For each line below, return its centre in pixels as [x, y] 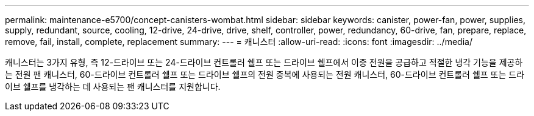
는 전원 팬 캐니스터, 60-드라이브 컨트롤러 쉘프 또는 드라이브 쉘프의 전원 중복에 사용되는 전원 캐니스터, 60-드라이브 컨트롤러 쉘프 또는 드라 [265, 74]
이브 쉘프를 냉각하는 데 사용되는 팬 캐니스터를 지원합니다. [113, 87]
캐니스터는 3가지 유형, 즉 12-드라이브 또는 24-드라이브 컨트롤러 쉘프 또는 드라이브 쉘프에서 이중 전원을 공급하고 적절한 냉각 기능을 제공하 [264, 62]
